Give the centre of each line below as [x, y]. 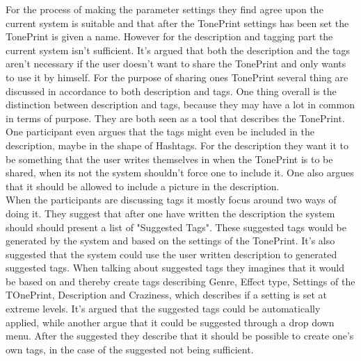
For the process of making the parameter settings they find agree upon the [165, 9]
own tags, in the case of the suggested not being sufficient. [130, 349]
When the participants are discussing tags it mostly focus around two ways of [171, 200]
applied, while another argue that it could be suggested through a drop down [170, 322]
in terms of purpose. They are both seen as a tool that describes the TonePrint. [175, 118]
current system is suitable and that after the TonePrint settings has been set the [177, 23]
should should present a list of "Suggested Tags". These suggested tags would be [176, 227]
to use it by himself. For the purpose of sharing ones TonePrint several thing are [177, 77]
